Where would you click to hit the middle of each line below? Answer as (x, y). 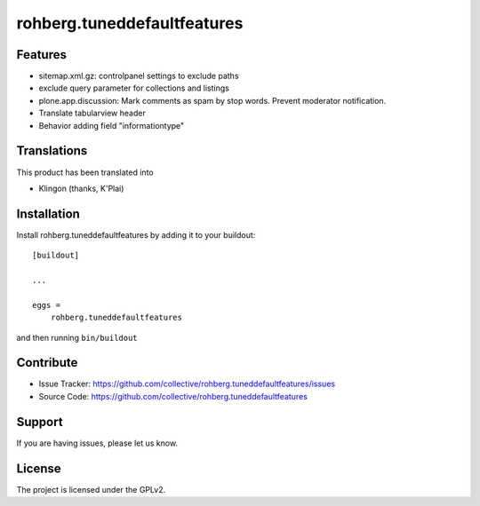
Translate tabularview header (92, 113)
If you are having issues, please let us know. (97, 443)
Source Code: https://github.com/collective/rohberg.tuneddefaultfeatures (173, 396)
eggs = (47, 305)
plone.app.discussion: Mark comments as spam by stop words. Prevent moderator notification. (212, 100)
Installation (48, 213)
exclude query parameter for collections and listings (134, 88)
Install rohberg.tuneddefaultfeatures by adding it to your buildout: (136, 234)
